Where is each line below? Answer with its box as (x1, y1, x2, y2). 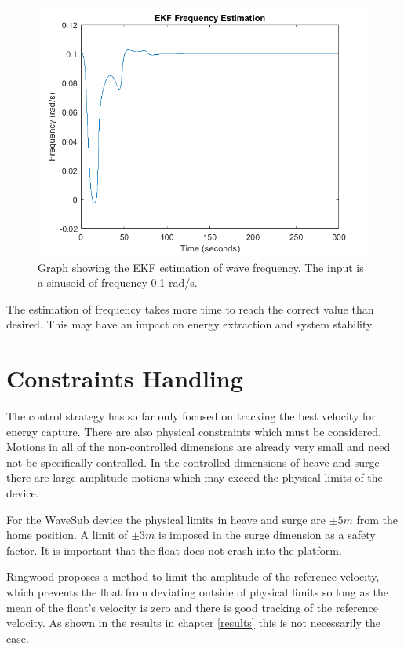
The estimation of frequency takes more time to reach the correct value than (6, 300, 374, 317)
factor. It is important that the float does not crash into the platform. (6, 541, 342, 558)
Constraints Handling (6, 362, 243, 394)
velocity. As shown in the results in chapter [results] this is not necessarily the (6, 614, 380, 631)
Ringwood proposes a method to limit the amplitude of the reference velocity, (6, 568, 380, 585)
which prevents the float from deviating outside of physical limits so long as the (6, 584, 389, 600)
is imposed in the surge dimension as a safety (158, 526, 376, 543)
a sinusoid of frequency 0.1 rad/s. (38, 274, 198, 291)
